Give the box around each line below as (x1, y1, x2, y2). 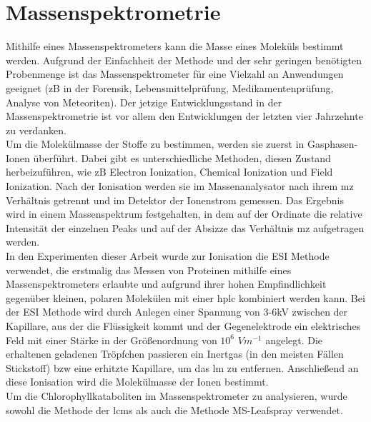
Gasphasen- (307, 136, 358, 151)
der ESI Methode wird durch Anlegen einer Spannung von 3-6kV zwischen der (6, 304, 348, 319)
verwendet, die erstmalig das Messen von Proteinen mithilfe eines (6, 262, 292, 277)
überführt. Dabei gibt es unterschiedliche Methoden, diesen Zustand (33, 150, 331, 165)
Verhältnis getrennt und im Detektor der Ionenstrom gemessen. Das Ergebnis (6, 192, 344, 207)
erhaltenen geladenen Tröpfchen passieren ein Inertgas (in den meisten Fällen (6, 346, 344, 361)
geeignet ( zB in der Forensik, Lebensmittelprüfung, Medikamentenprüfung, (6, 80, 334, 95)
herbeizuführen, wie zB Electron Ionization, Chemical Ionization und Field (6, 164, 333, 179)
